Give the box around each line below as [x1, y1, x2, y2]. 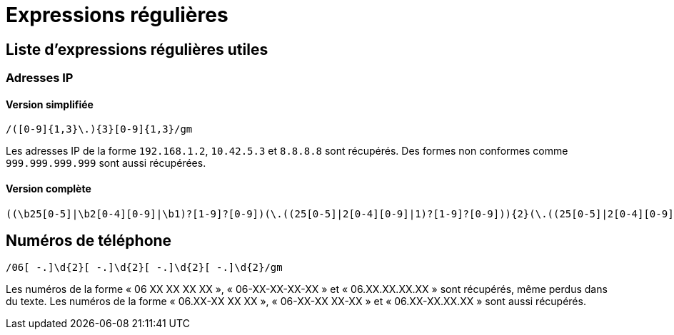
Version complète [6, 182, 91, 195]
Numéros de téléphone [6, 232, 172, 250]
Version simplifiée [6, 98, 94, 110]
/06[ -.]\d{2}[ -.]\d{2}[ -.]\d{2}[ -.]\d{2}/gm [6, 262, 283, 274]
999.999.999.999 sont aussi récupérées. [6, 157, 206, 170]
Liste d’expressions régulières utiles [6, 40, 268, 58]
